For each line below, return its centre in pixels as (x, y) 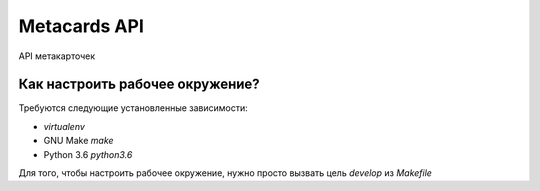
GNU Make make (78, 141)
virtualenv (64, 126)
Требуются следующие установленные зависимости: (133, 108)
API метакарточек (57, 56)
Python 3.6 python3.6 (88, 154)
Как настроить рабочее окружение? (139, 84)
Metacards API (81, 26)
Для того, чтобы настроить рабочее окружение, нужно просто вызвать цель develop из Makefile (225, 173)
